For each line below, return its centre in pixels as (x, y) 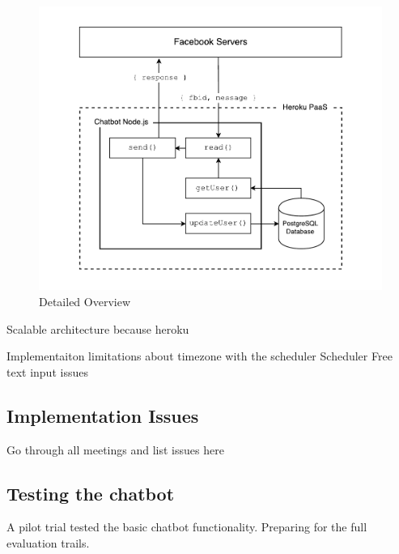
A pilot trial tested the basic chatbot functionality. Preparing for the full (187, 527)
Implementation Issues (103, 415)
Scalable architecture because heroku (98, 328)
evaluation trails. (48, 543)
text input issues (47, 371)
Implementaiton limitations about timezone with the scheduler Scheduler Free (199, 356)
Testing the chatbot (91, 493)
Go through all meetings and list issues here (115, 449)
